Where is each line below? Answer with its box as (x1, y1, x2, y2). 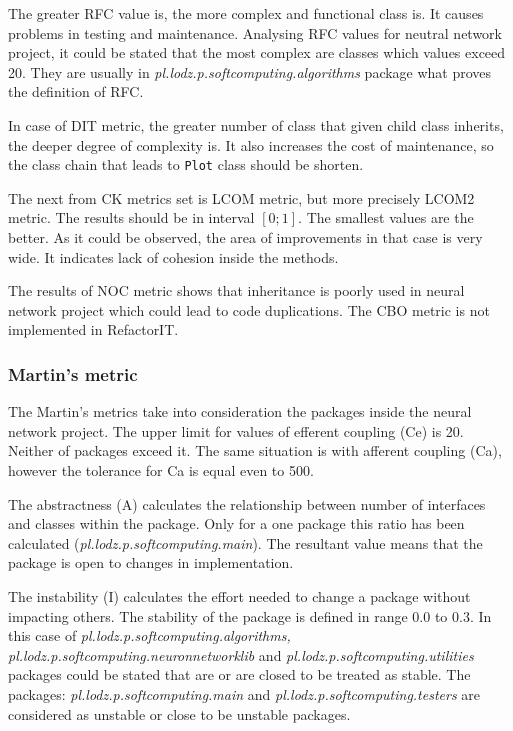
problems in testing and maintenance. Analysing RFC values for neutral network (8, 22, 502, 43)
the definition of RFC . (8, 81, 144, 102)
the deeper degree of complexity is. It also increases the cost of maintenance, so (8, 134, 494, 155)
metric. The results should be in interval (8, 207, 255, 228)
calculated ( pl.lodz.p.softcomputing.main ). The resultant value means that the (8, 532, 483, 553)
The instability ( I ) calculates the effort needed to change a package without (8, 585, 471, 606)
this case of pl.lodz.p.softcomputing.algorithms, (8, 625, 291, 646)
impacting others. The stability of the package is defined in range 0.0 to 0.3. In (8, 605, 492, 626)
